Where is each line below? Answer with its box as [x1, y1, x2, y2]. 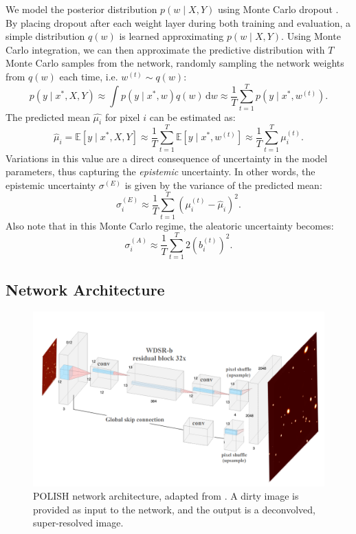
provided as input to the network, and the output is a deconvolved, [33, 502, 315, 516]
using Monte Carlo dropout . [217, 2, 339, 16]
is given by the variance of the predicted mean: [124, 177, 322, 192]
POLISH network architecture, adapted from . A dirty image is [33, 489, 299, 503]
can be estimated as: [149, 109, 236, 124]
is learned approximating [119, 29, 224, 43]
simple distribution [5, 29, 85, 43]
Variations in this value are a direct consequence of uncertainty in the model [5, 151, 328, 165]
